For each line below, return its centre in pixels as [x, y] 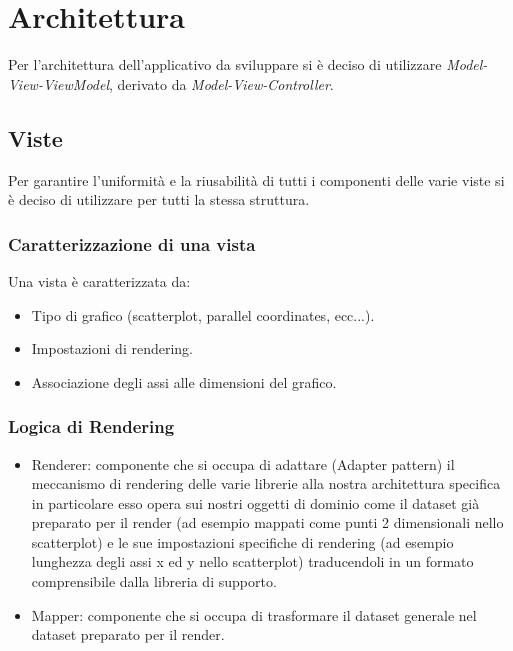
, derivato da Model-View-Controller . [221, 83]
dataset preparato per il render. [128, 634]
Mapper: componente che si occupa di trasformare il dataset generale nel [254, 614]
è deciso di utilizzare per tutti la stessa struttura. [159, 199]
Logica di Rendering [91, 426]
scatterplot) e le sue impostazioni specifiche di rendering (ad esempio [242, 541]
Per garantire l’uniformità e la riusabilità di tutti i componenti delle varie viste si [256, 179]
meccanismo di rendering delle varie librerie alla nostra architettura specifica [266, 483]
